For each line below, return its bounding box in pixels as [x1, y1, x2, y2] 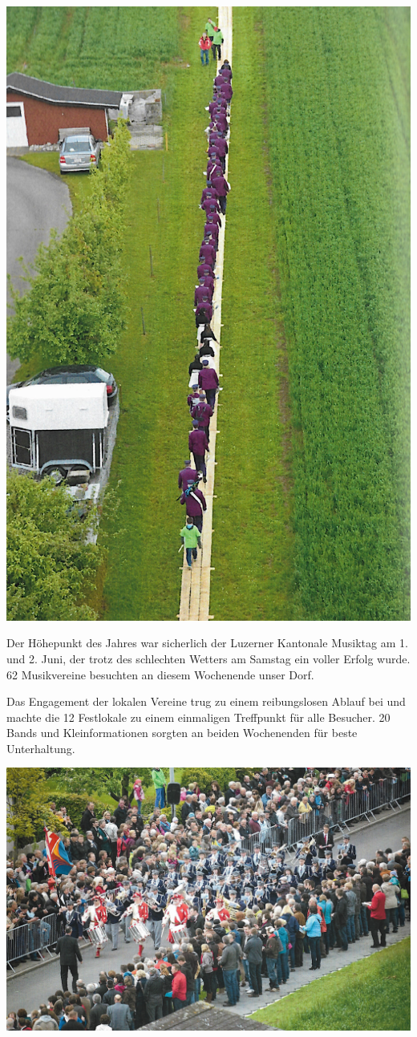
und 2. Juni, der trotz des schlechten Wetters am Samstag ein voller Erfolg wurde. [6, 650, 411, 666]
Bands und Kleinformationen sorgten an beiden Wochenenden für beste [6, 724, 358, 741]
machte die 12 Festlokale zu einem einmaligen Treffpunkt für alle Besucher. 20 [6, 708, 391, 725]
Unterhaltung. [6, 739, 75, 756]
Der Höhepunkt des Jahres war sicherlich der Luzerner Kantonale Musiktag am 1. [6, 634, 408, 651]
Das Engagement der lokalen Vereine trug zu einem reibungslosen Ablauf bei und [6, 693, 406, 710]
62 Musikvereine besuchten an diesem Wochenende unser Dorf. [6, 666, 314, 683]
